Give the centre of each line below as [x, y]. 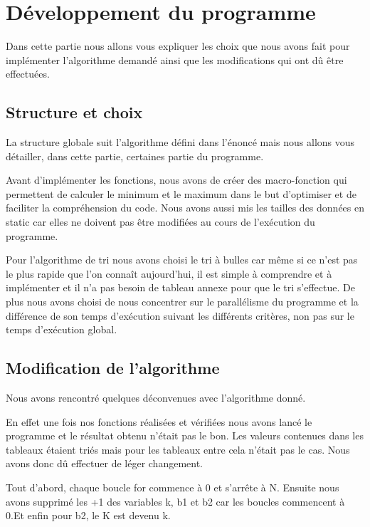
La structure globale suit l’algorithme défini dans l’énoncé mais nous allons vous [180, 142]
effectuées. [28, 74]
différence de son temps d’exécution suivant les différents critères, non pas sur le [180, 315]
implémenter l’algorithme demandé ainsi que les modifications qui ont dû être [175, 59]
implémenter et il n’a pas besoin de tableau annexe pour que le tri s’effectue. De [180, 287]
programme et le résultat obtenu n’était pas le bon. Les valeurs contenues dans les [185, 435]
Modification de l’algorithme [113, 368]
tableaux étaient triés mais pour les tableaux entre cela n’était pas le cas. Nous [178, 449]
